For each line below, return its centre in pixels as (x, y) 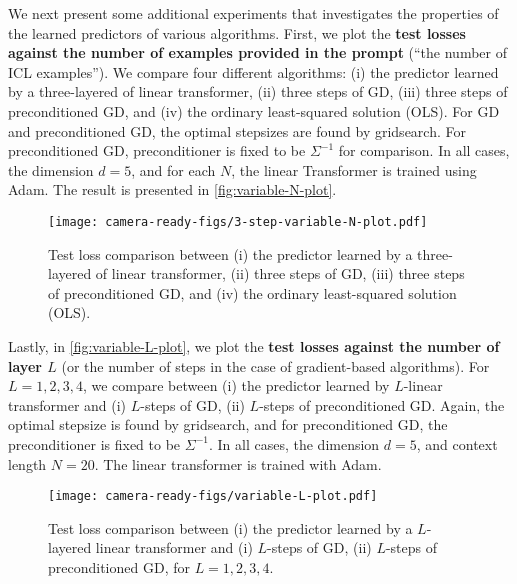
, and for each (173, 169)
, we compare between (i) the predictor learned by (236, 385)
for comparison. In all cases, (424, 150)
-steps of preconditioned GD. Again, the (382, 404)
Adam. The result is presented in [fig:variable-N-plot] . (172, 189)
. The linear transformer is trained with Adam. (238, 463)
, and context (457, 443)
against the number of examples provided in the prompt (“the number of (258, 52)
